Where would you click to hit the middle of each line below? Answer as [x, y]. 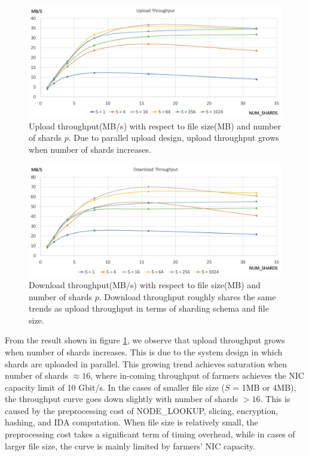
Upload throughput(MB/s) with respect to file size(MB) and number [155, 126]
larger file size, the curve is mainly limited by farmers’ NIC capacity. [130, 446]
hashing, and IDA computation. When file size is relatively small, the [131, 422]
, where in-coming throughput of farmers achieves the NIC [197, 375]
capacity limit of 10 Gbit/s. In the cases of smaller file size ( [115, 387]
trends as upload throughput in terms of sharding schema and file [149, 308]
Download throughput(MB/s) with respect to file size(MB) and [145, 284]
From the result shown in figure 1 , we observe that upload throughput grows [145, 340]
